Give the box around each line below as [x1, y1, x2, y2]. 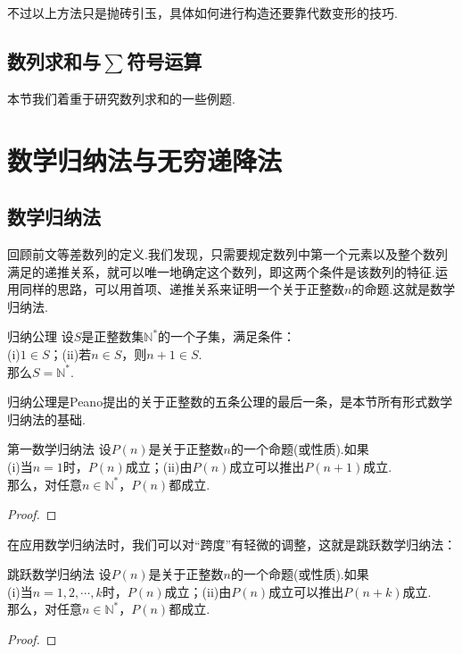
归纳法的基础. [7, 409, 86, 428]
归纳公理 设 [7, 327, 74, 346]
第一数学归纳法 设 [7, 440, 111, 458]
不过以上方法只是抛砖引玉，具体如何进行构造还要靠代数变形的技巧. [7, 4, 398, 21]
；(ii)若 [49, 344, 92, 363]
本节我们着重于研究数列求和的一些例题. [7, 88, 235, 107]
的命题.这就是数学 [351, 280, 456, 298]
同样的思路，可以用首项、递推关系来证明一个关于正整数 [19, 280, 344, 298]
